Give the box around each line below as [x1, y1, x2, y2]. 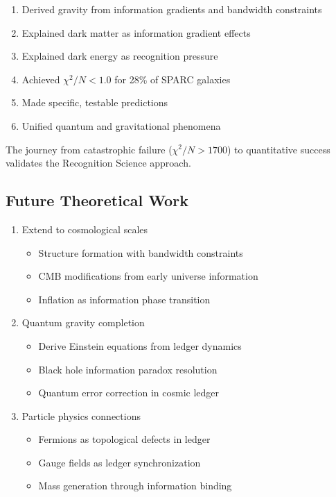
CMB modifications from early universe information [38, 269, 258, 283]
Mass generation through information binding [38, 478, 232, 493]
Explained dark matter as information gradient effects [21, 25, 251, 40]
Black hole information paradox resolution [38, 362, 218, 376]
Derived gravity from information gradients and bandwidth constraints [21, 2, 322, 16]
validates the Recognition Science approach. [6, 155, 191, 170]
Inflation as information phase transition [38, 292, 211, 306]
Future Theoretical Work [6, 189, 188, 211]
